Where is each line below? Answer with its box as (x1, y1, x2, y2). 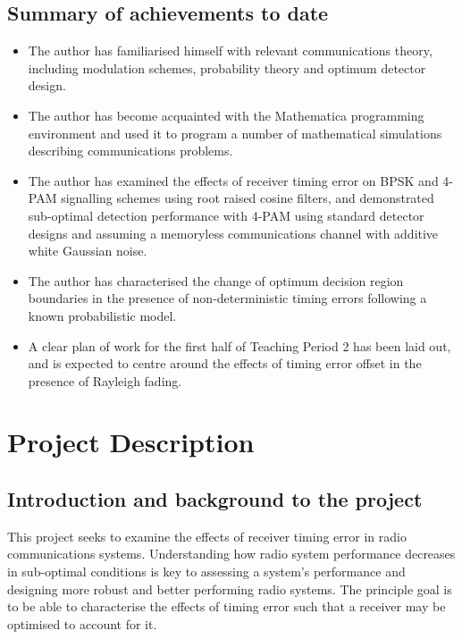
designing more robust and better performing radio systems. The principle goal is (7, 579, 452, 598)
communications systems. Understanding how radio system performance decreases (7, 544, 456, 563)
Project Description (7, 424, 255, 460)
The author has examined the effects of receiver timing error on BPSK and (28, 171, 439, 189)
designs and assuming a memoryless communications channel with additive (28, 223, 439, 242)
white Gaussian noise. (28, 241, 147, 260)
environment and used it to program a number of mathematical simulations (28, 123, 442, 142)
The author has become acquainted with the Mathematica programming (28, 105, 424, 124)
